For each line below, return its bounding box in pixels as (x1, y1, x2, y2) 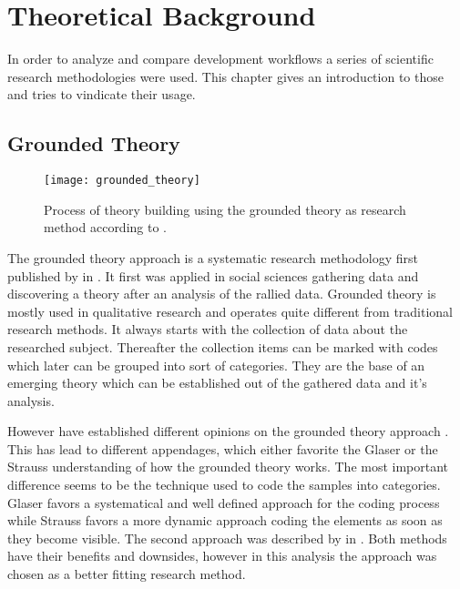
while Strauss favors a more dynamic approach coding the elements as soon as (7, 511, 443, 530)
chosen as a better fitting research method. (7, 564, 246, 584)
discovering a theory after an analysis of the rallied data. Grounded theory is (7, 284, 436, 303)
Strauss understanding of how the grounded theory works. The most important (7, 457, 449, 476)
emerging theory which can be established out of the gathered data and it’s (7, 373, 427, 392)
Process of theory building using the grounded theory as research (44, 199, 406, 218)
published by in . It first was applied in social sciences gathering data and (7, 266, 419, 285)
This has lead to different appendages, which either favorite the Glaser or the (7, 439, 438, 458)
